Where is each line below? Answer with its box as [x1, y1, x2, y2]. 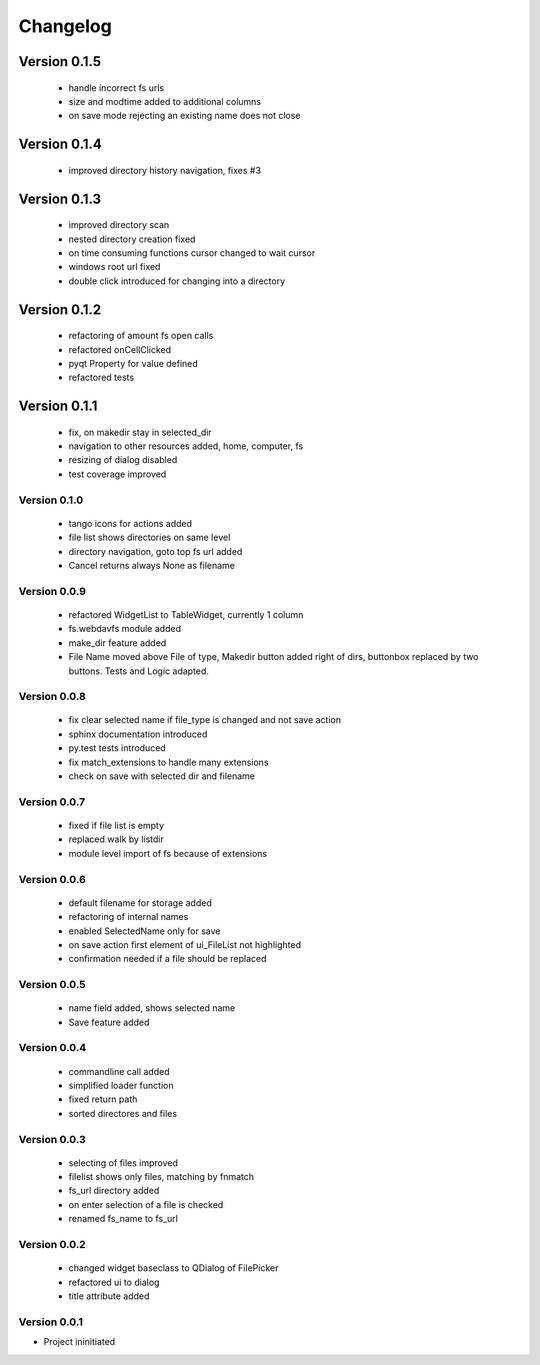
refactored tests [68, 371, 135, 384]
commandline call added [68, 1065, 170, 1077]
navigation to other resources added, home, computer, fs [68, 440, 304, 452]
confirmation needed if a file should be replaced [68, 953, 267, 965]
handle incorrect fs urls [68, 81, 165, 94]
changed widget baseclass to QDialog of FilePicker [68, 1262, 279, 1274]
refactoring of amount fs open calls [68, 330, 214, 342]
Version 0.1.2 [18, 301, 102, 318]
